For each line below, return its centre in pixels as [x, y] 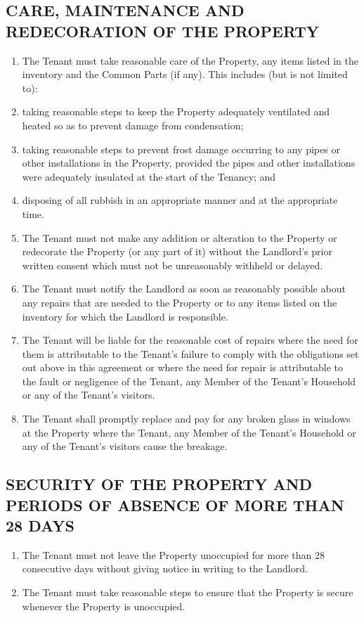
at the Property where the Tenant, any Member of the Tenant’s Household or [189, 432]
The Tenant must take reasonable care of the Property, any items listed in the [190, 60]
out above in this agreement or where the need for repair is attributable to [182, 367]
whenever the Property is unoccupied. [104, 606]
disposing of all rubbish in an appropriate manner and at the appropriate [180, 200]
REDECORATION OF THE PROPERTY [163, 31]
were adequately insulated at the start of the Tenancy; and [149, 176]
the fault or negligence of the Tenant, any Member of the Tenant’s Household [189, 381]
